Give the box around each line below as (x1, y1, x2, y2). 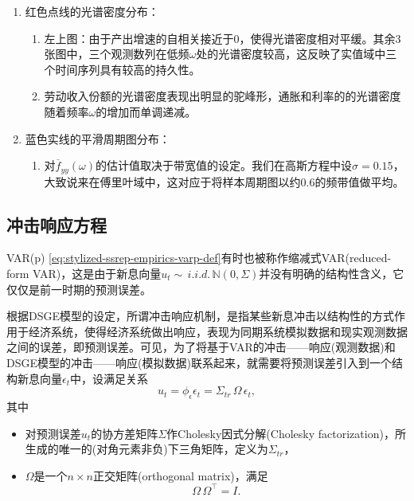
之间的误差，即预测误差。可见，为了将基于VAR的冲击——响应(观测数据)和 (6, 339, 396, 355)
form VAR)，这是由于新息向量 (6, 265, 162, 281)
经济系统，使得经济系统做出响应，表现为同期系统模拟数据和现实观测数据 (28, 323, 408, 339)
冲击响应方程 (6, 212, 107, 237)
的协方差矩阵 (91, 425, 158, 441)
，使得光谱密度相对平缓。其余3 (239, 29, 401, 46)
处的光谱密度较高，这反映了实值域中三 (196, 45, 397, 62)
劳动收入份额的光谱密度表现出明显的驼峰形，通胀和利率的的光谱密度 (44, 88, 401, 104)
